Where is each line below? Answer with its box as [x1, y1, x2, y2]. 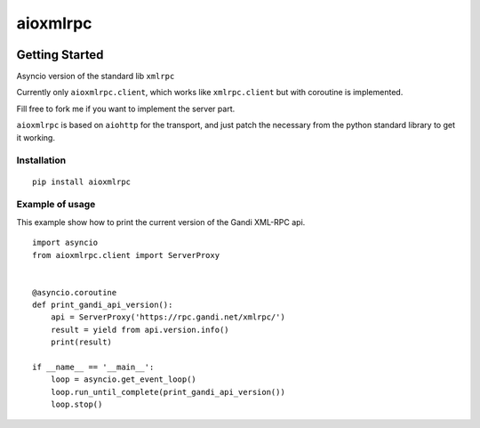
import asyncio [32, 238, 99, 248]
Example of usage [16, 198, 96, 211]
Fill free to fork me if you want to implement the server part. [16, 103, 236, 114]
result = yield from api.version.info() [50, 325, 230, 335]
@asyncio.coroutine [32, 287, 117, 297]
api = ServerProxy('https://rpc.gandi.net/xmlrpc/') [50, 312, 286, 322]
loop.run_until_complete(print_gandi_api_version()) [50, 387, 286, 397]
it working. [16, 132, 55, 142]
